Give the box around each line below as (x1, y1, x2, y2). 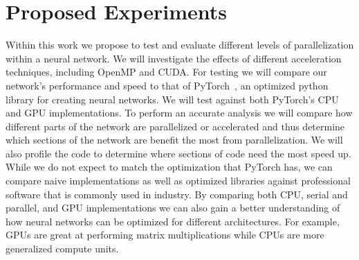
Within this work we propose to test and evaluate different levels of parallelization (6, 37, 354, 52)
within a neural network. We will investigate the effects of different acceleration (6, 51, 342, 65)
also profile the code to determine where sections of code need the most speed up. (6, 146, 351, 160)
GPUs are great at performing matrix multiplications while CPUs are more (6, 227, 324, 242)
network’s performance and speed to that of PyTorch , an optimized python (6, 78, 329, 92)
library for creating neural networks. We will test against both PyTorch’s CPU (6, 92, 339, 106)
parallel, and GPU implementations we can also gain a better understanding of (6, 200, 340, 215)
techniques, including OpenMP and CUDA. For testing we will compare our (6, 64, 327, 79)
